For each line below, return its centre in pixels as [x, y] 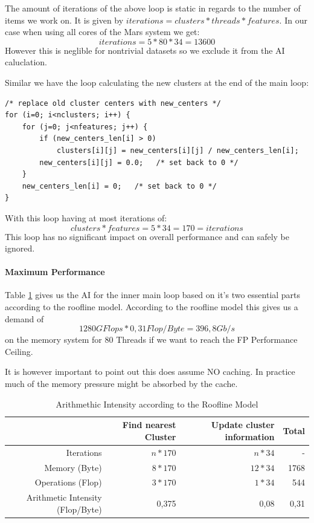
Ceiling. [19, 351]
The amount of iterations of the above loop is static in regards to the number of [153, 8]
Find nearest [149, 425]
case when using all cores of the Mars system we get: [102, 32]
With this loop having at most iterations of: [86, 217]
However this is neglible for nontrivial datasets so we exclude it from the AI [145, 50]
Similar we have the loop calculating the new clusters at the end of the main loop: [157, 82]
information [250, 436]
